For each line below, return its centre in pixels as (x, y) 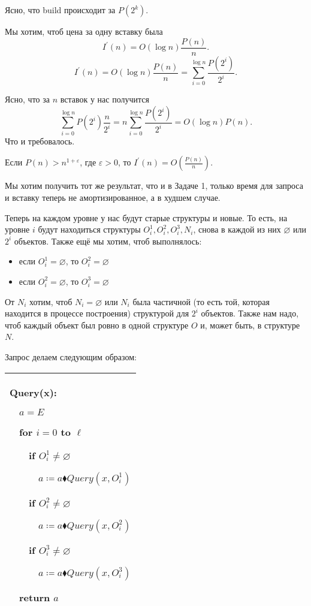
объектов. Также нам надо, (250, 313)
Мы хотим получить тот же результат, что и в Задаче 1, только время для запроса (154, 186)
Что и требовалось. (40, 141)
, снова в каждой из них (237, 229)
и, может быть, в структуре (250, 325)
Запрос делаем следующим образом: (71, 356)
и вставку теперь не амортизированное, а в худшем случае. (113, 197)
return (35, 597)
